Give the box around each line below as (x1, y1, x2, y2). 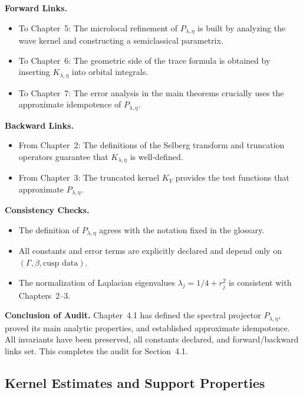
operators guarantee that (18, 150, 108, 162)
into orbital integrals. (71, 66, 149, 78)
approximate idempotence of (18, 98, 121, 110)
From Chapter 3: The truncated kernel (18, 171, 160, 184)
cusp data (43, 259, 78, 268)
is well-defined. (130, 150, 183, 162)
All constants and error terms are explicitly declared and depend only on (18, 244, 282, 257)
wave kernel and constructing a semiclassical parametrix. (18, 34, 223, 47)
